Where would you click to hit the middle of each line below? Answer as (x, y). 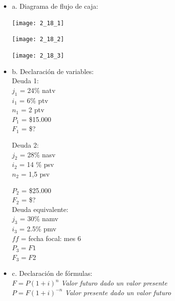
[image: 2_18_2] (38, 39)
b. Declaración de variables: (53, 71)
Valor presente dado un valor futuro (118, 292)
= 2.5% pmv (38, 229)
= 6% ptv (34, 100)
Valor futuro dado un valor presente (114, 283)
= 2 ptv (33, 110)
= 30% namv (39, 218)
